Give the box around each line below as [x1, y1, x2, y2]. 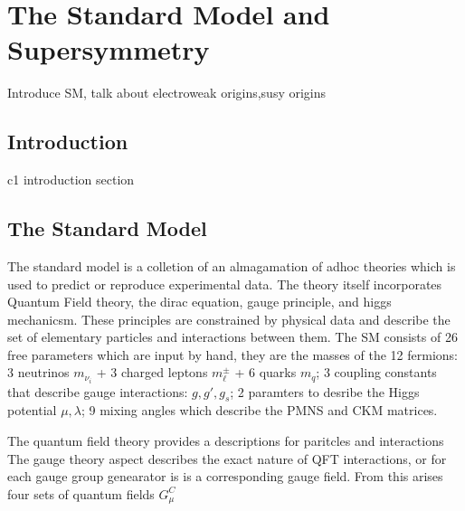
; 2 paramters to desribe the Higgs [230, 382, 420, 401]
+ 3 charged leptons [96, 363, 208, 382]
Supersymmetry [7, 31, 210, 68]
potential [7, 401, 57, 420]
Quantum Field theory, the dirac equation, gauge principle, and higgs [7, 292, 392, 311]
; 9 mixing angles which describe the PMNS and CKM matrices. [81, 401, 438, 420]
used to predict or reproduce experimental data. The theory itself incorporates [7, 274, 442, 293]
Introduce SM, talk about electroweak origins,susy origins [7, 83, 327, 102]
